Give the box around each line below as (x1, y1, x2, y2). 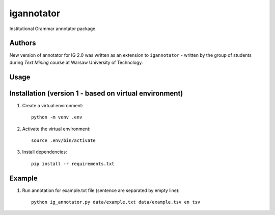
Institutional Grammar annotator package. (9, 26, 97, 32)
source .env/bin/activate (31, 137, 96, 143)
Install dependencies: (22, 149, 67, 155)
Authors (9, 39, 36, 47)
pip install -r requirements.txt (31, 161, 115, 166)
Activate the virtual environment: (22, 126, 91, 132)
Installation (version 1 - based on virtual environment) (9, 89, 183, 98)
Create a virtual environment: (22, 102, 84, 108)
